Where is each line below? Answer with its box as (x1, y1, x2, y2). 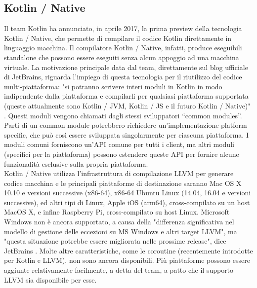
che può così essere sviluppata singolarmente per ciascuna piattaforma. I (30, 129, 249, 140)
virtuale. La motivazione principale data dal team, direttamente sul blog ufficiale (4, 62, 248, 72)
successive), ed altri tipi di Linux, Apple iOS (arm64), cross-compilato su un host (4, 197, 250, 207)
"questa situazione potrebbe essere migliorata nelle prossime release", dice (4, 236, 226, 246)
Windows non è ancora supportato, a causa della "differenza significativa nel (4, 216, 234, 227)
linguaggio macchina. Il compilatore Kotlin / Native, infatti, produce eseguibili (4, 42, 242, 53)
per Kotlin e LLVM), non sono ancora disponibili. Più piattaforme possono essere (4, 255, 250, 265)
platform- (221, 120, 250, 130)
